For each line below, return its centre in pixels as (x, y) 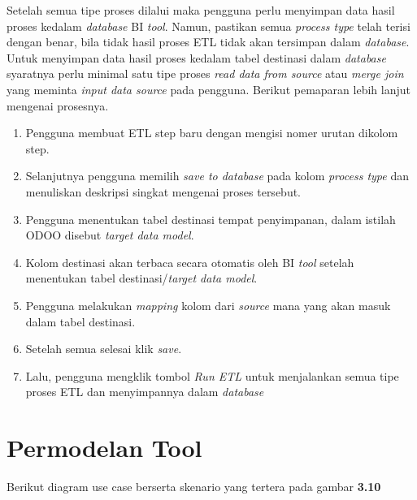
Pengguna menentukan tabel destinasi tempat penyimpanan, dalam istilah (211, 219)
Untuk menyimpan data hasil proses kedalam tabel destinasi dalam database (196, 57)
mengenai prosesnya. (58, 105)
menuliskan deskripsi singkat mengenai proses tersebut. (163, 191)
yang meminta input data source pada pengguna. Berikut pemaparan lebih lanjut (208, 89)
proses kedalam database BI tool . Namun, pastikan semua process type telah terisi (208, 26)
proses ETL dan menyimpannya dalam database (145, 392)
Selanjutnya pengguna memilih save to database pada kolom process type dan (217, 176)
